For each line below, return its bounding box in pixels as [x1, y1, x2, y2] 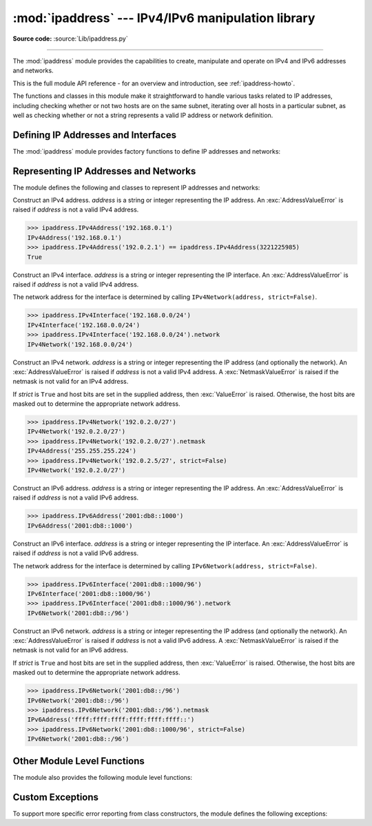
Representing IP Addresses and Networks [12, 165, 196, 177]
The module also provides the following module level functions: [12, 773, 193, 781]
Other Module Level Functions [12, 755, 145, 767]
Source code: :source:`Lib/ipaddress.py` [12, 34, 128, 43]
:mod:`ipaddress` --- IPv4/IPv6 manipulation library [12, 10, 316, 25]
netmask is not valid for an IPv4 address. [12, 378, 129, 386]
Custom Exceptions [12, 791, 99, 803]
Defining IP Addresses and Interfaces [12, 129, 177, 141]
